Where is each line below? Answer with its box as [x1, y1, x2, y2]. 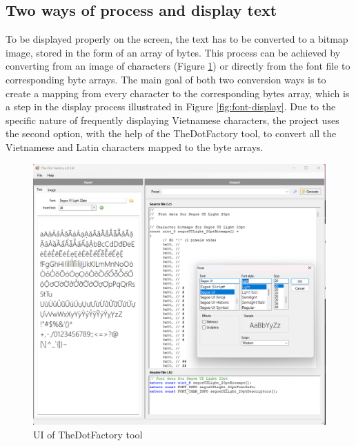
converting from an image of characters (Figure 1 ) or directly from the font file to [6, 59, 350, 73]
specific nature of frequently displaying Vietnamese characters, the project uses [6, 112, 339, 127]
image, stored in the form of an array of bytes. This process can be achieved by [6, 45, 341, 59]
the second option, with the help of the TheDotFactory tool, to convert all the [6, 126, 337, 141]
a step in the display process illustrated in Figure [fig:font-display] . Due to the [6, 99, 336, 114]
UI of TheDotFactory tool [33, 427, 143, 441]
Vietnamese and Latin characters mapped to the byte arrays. [6, 139, 264, 154]
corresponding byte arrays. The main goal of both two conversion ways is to [6, 72, 326, 86]
